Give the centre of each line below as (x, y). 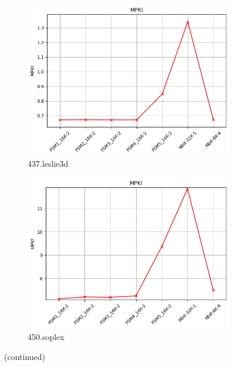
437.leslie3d (48, 164)
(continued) (25, 356)
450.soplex (46, 337)
